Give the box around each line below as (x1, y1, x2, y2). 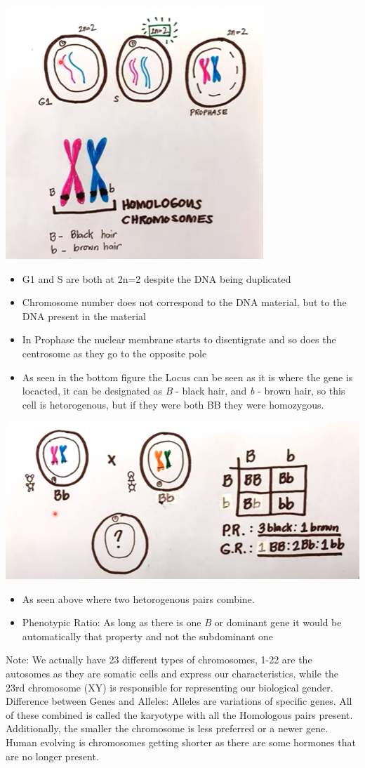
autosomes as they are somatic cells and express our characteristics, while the (6, 666, 339, 680)
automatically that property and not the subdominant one (22, 628, 274, 643)
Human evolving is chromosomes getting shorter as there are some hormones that (6, 734, 356, 749)
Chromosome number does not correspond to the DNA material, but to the (22, 295, 347, 310)
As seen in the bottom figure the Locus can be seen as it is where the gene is (22, 369, 353, 384)
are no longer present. (6, 748, 99, 763)
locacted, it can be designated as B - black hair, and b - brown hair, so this (22, 383, 345, 398)
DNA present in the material (22, 308, 146, 323)
